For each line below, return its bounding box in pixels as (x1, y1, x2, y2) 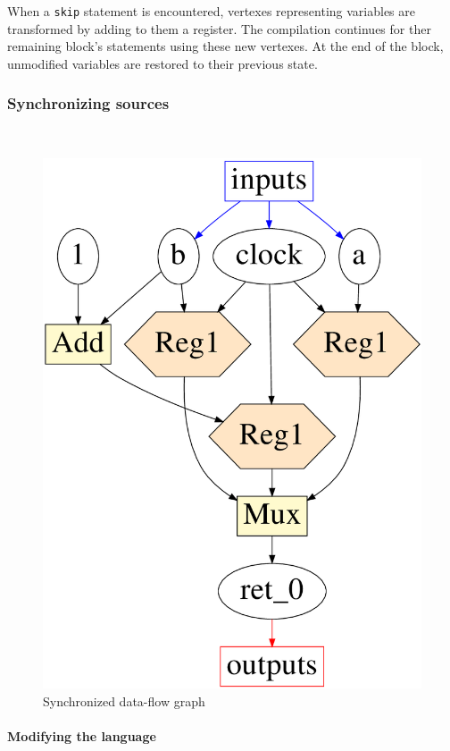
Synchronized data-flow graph (43, 691, 205, 710)
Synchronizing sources (7, 92, 170, 114)
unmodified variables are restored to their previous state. (7, 54, 318, 72)
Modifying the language (7, 727, 156, 746)
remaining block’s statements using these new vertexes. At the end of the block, (7, 37, 444, 55)
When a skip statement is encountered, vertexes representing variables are (7, 2, 415, 20)
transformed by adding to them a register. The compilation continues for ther (7, 19, 431, 38)
